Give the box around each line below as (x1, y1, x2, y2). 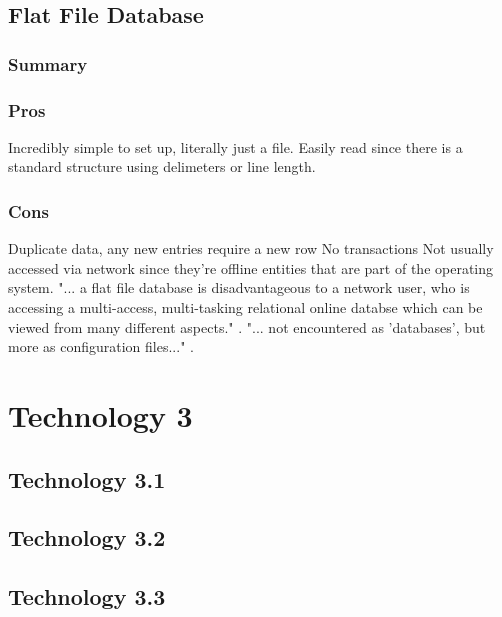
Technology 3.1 (8, 463, 166, 494)
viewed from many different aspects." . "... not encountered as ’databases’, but (8, 316, 486, 337)
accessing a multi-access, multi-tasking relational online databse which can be (8, 297, 483, 318)
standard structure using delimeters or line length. (8, 156, 316, 177)
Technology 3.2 (8, 522, 166, 553)
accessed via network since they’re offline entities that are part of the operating (8, 257, 494, 278)
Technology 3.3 (8, 581, 166, 612)
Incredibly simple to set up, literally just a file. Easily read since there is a (8, 136, 463, 157)
